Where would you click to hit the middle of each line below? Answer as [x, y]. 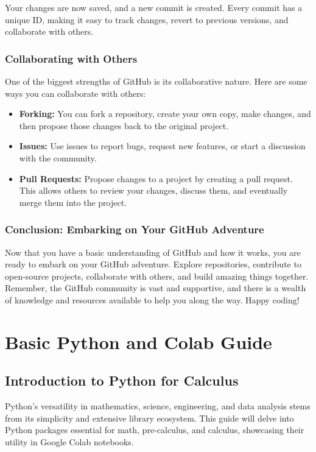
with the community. [58, 157]
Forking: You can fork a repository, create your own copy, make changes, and [165, 114]
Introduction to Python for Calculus [122, 380]
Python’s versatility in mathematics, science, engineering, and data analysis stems [158, 406]
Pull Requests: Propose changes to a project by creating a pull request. [156, 178]
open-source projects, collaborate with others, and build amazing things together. [157, 276]
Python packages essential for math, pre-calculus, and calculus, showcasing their [155, 430]
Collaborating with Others [71, 58]
